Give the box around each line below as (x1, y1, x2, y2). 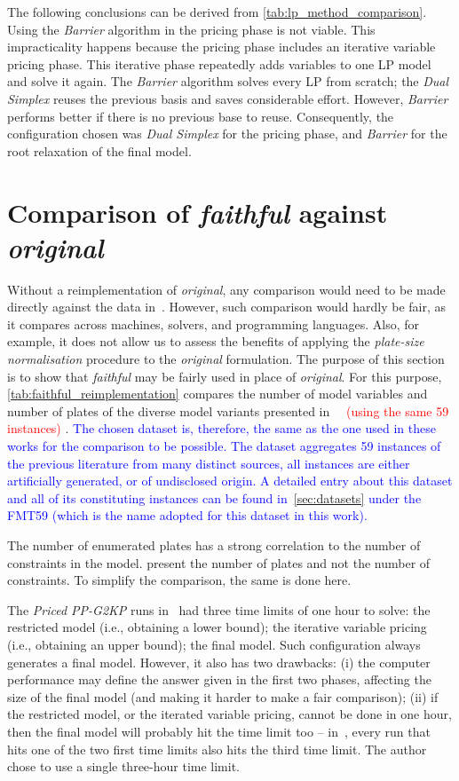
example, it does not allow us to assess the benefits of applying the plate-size (7, 332, 424, 351)
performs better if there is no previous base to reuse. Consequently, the (7, 106, 394, 125)
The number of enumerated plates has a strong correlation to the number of (7, 535, 421, 554)
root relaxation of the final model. (7, 141, 192, 160)
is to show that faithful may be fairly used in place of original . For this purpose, (7, 367, 442, 385)
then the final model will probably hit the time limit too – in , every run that (7, 722, 431, 740)
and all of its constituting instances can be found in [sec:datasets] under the (7, 488, 422, 507)
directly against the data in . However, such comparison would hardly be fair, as (7, 297, 447, 316)
